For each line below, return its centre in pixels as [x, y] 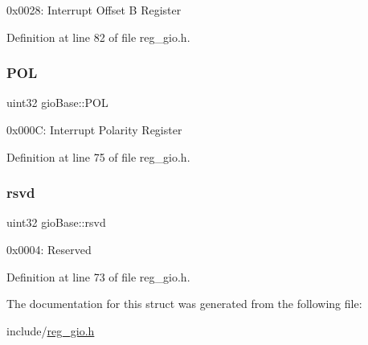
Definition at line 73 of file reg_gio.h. [98, 276]
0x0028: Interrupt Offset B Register [94, 10]
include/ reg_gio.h [51, 330]
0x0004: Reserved [49, 249]
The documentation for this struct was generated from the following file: [184, 304]
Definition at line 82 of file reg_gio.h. [98, 37]
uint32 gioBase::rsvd [56, 222]
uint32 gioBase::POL [57, 103]
